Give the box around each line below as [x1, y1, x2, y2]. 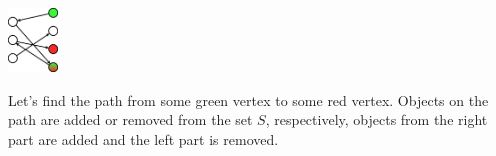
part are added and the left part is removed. [8, 128, 279, 149]
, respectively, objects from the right [265, 109, 488, 130]
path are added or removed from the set [8, 109, 253, 130]
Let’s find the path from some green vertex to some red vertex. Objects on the [8, 89, 489, 110]
